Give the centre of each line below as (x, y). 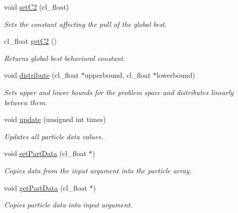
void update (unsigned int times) (55, 119)
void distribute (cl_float (42, 75)
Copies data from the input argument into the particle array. (98, 170)
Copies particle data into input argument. (68, 205)
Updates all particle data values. (54, 136)
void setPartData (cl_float (45, 153)
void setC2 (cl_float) (37, 7)
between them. (26, 102)
